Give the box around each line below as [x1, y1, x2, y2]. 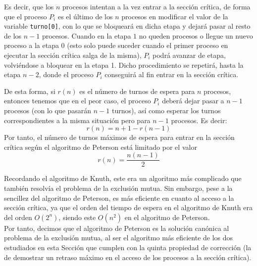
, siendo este [58, 212, 96, 222]
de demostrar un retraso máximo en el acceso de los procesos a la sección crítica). [4, 252, 252, 262]
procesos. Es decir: [171, 115, 227, 125]
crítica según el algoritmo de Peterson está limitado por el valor [4, 141, 197, 152]
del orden [4, 212, 32, 222]
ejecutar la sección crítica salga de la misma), [4, 50, 142, 60]
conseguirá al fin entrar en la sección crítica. [104, 69, 239, 80]
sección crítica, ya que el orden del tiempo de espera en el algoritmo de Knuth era [4, 202, 253, 213]
